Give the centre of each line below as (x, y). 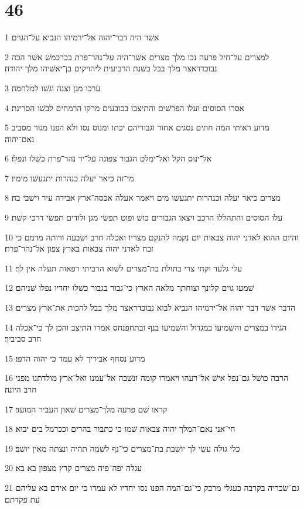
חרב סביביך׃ (23, 338)
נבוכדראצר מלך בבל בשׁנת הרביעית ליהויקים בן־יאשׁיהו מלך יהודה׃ (111, 68)
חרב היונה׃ (21, 389)
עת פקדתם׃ (22, 499)
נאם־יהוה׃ (20, 138)
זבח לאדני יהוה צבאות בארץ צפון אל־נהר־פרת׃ (79, 248)
